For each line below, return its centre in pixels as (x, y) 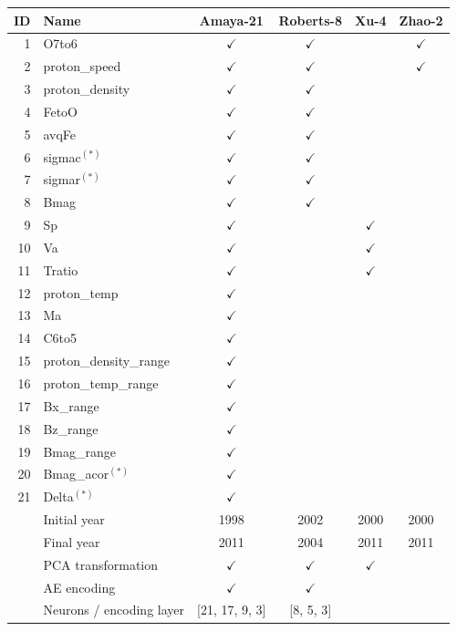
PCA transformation (101, 564)
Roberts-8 (311, 20)
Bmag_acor (76, 474)
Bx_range (71, 405)
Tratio (61, 269)
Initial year (74, 519)
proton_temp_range (101, 383)
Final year (72, 541)
